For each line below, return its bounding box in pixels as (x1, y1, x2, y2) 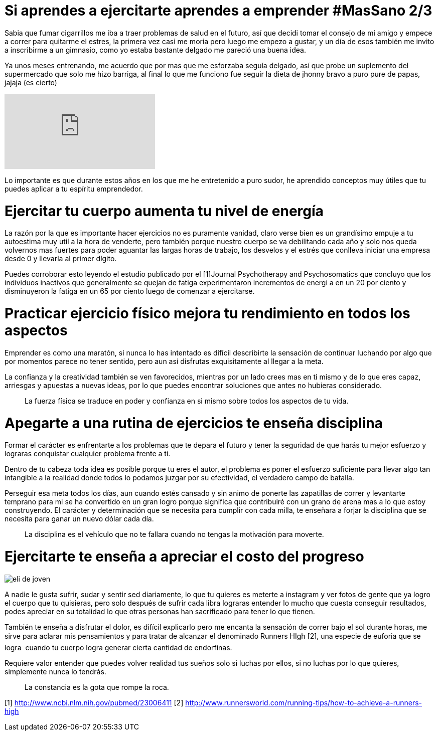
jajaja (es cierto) (5, 78, 57, 87)
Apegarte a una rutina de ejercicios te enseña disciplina (5, 414, 383, 432)
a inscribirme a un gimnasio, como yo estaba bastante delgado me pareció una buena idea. (5, 45, 306, 54)
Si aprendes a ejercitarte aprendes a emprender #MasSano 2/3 (5, 2, 432, 19)
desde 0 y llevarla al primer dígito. (5, 254, 117, 263)
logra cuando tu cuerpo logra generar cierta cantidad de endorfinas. (5, 643, 232, 652)
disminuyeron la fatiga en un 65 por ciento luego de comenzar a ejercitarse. (5, 287, 255, 296)
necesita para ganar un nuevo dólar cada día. (5, 514, 154, 523)
